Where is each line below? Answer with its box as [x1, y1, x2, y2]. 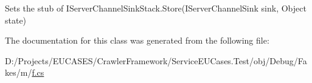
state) [5, 13, 27, 26]
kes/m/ [5, 66, 32, 79]
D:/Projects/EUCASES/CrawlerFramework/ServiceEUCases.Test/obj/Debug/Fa [5, 54, 307, 67]
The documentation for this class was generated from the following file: [5, 34, 269, 47]
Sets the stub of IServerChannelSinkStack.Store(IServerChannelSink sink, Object [5, 2, 307, 14]
